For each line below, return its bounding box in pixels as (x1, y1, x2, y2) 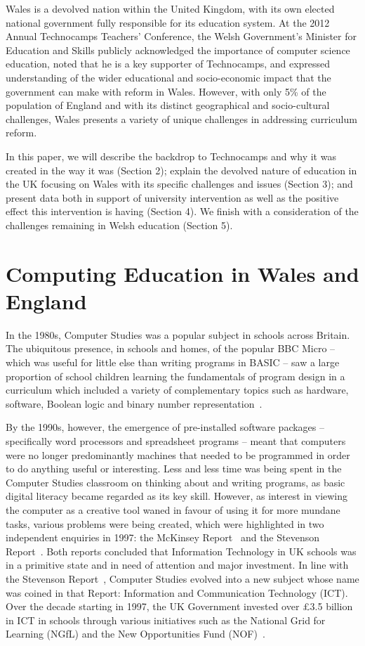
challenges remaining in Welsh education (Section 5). (6, 217, 233, 232)
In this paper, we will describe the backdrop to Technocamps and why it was (6, 148, 336, 163)
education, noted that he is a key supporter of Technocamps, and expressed (6, 56, 331, 71)
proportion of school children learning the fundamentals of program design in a (6, 368, 345, 383)
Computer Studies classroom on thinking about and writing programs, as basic (6, 474, 345, 489)
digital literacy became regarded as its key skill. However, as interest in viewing (6, 489, 348, 503)
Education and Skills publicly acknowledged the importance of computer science (6, 42, 350, 57)
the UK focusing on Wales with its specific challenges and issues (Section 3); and (6, 176, 353, 191)
